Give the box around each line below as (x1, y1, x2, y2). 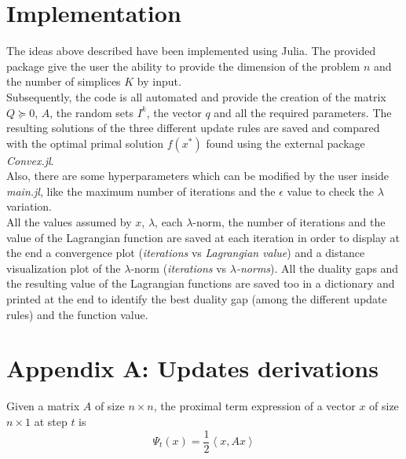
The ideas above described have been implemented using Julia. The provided (6, 42, 376, 59)
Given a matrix (6, 398, 80, 414)
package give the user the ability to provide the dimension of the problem (6, 57, 360, 74)
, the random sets (49, 104, 134, 120)
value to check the (287, 182, 374, 199)
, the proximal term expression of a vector (153, 398, 356, 414)
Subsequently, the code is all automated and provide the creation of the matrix (6, 88, 386, 105)
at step (34, 413, 68, 429)
